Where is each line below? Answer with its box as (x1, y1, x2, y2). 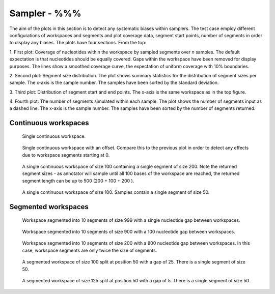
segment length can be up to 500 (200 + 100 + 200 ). (22, 178, 134, 184)
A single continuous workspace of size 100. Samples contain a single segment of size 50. (22, 189, 210, 195)
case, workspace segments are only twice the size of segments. (22, 247, 157, 253)
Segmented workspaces (9, 202, 89, 211)
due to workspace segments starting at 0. (22, 152, 110, 158)
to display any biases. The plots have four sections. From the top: (9, 40, 147, 46)
